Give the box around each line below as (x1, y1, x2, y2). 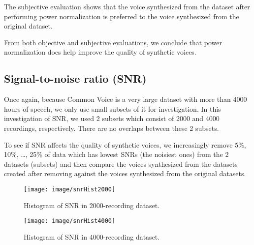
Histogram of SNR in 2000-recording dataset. (24, 200, 160, 210)
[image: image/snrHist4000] (24, 217, 116, 225)
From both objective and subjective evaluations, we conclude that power (4, 37, 222, 47)
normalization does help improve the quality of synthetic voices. (4, 47, 196, 57)
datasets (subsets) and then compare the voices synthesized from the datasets (4, 158, 238, 169)
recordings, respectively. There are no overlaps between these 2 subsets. (4, 122, 219, 133)
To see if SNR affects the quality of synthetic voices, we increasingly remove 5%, (4, 139, 246, 150)
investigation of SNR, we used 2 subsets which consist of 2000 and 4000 (4, 113, 220, 123)
